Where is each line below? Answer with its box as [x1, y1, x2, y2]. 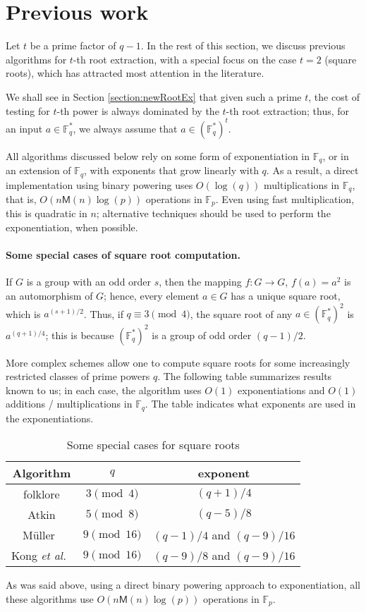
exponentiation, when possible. [6, 220, 138, 234]
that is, [6, 191, 37, 206]
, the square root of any [190, 306, 293, 321]
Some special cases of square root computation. [6, 247, 240, 262]
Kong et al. [11, 547, 66, 564]
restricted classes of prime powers [6, 369, 150, 384]
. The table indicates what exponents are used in [145, 396, 356, 411]
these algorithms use [6, 592, 94, 606]
